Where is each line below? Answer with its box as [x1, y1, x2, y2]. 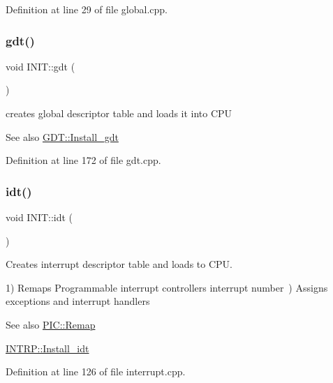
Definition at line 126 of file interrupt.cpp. [6, 364, 186, 379]
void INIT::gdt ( [6, 59, 75, 73]
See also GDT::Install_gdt [6, 129, 119, 144]
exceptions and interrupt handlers [6, 294, 150, 308]
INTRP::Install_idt [6, 340, 89, 355]
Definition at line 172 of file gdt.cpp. [6, 153, 161, 167]
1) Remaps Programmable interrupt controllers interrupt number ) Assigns [6, 280, 328, 294]
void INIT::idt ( [6, 210, 73, 224]
